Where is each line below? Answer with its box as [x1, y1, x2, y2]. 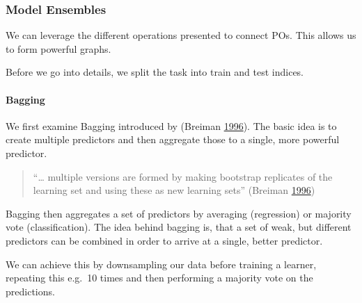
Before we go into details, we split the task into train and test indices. [6, 65, 304, 79]
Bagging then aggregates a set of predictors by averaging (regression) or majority [6, 206, 352, 220]
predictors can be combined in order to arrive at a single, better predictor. [6, 233, 323, 247]
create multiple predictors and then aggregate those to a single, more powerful [6, 132, 340, 147]
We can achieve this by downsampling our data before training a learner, [6, 256, 317, 271]
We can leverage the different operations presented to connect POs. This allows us [6, 28, 356, 42]
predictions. [6, 284, 55, 298]
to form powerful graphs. [6, 41, 111, 56]
